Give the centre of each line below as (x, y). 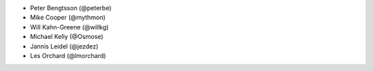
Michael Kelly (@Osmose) (67, 37)
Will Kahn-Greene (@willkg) (69, 27)
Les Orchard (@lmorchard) (68, 55)
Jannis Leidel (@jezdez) (64, 46)
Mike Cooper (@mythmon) (68, 18)
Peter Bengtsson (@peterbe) (71, 8)
